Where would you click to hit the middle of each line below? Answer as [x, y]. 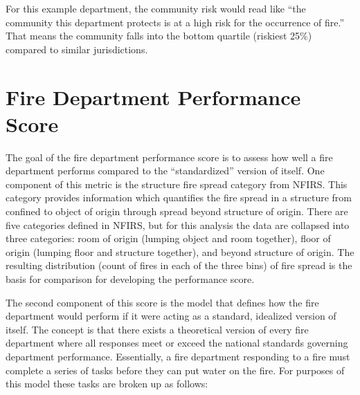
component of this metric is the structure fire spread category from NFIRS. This [177, 184]
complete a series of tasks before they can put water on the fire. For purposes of [175, 370]
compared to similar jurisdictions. [77, 49]
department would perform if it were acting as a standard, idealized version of [171, 316]
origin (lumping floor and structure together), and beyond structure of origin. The [180, 251]
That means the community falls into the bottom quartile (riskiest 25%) [159, 36]
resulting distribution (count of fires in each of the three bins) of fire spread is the [179, 265]
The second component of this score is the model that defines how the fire [162, 302]
